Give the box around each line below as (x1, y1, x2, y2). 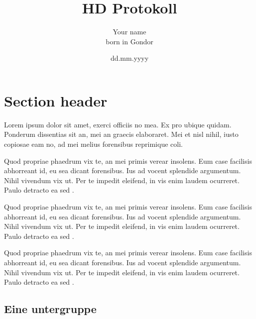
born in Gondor (106, 36, 153, 46)
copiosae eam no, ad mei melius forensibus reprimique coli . (4, 139, 183, 149)
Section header (4, 90, 108, 110)
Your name (113, 26, 146, 37)
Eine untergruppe (4, 301, 97, 317)
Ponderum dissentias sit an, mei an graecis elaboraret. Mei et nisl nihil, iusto (4, 129, 239, 139)
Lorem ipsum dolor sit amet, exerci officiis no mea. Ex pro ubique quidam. (4, 119, 232, 129)
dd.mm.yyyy (110, 53, 149, 63)
